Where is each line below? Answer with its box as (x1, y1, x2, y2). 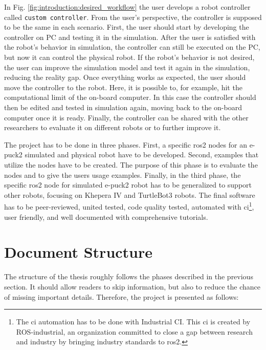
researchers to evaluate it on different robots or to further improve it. (4, 122, 221, 133)
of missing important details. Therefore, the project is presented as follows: (4, 291, 239, 302)
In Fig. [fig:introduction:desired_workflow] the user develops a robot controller (4, 2, 251, 12)
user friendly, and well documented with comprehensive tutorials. (4, 211, 208, 222)
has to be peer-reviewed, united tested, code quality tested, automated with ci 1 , (4, 200, 254, 212)
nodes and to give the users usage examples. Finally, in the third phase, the (4, 169, 241, 180)
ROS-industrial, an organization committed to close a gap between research (16, 326, 253, 337)
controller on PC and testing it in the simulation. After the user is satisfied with (4, 31, 256, 42)
